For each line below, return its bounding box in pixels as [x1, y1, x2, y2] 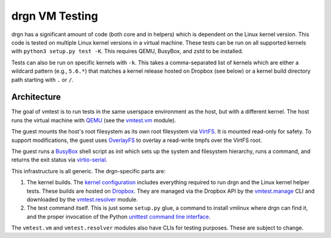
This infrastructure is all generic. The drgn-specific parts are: [11, 167, 166, 174]
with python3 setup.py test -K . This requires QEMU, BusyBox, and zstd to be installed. [11, 48, 243, 55]
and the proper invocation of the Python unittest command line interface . [26, 213, 211, 220]
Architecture [11, 92, 61, 102]
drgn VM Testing [11, 9, 98, 23]
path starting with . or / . [11, 76, 74, 83]
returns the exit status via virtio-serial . [11, 156, 107, 163]
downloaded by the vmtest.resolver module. [26, 196, 138, 203]
